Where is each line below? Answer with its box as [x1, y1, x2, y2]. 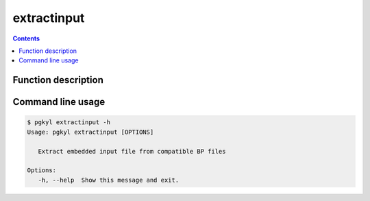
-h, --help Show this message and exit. [38, 176, 180, 184]
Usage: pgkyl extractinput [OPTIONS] [27, 128, 154, 136]
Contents [12, 34, 40, 43]
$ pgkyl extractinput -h [27, 119, 111, 126]
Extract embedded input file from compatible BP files [38, 147, 226, 155]
